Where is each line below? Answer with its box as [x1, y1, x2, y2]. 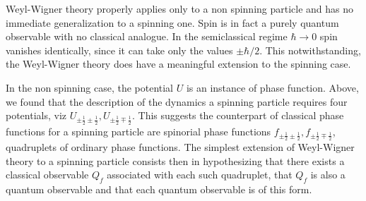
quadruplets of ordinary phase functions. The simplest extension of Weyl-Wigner [6, 140, 355, 154]
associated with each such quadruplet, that [107, 167, 293, 182]
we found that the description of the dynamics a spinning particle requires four [6, 94, 348, 109]
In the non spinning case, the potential [6, 80, 174, 95]
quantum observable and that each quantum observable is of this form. [6, 181, 312, 196]
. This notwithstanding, [259, 42, 361, 57]
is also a [310, 167, 346, 182]
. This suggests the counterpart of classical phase [132, 108, 344, 123]
